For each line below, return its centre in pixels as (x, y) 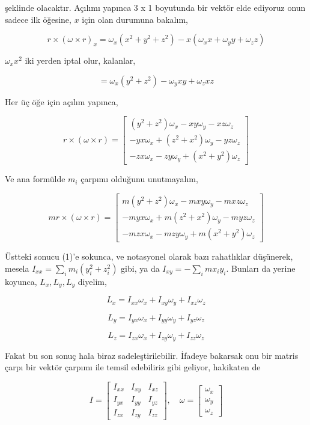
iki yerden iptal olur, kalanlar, (80, 60)
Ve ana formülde (35, 179)
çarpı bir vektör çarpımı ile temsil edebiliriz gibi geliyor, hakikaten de (133, 367)
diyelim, (92, 281)
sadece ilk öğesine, (38, 19)
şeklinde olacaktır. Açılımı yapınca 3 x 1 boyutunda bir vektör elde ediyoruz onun (155, 7)
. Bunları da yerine (261, 268)
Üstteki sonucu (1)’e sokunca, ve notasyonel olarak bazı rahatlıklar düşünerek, (149, 256)
